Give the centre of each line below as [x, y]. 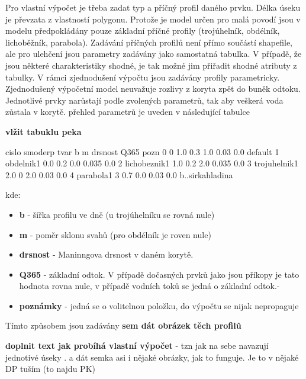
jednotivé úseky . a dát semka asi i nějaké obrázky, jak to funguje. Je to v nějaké [152, 357]
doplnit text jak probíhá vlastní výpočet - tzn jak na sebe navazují [137, 346]
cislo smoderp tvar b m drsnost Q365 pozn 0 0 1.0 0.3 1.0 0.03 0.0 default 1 [142, 151]
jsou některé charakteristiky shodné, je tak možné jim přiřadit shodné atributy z [151, 65]
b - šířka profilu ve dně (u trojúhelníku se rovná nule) [117, 214]
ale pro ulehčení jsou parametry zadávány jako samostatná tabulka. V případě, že [154, 54]
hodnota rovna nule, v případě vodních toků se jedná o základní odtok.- [149, 286]
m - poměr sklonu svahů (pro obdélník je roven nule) [115, 234]
